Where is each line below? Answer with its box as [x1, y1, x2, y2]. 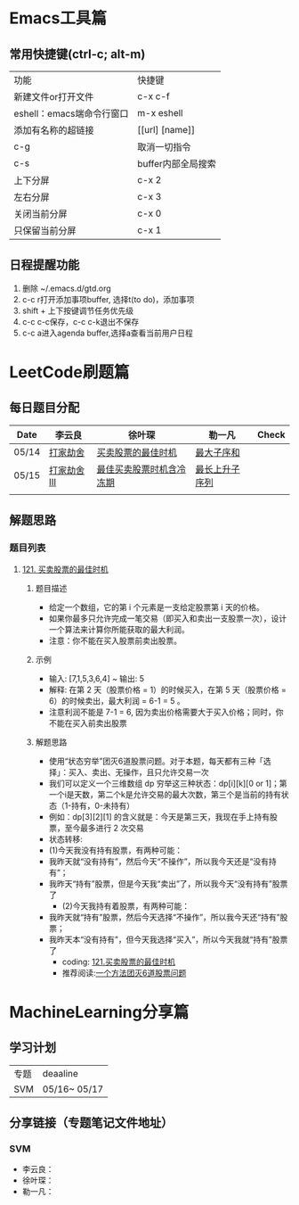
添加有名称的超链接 [13, 124, 95, 136]
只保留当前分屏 [13, 225, 77, 236]
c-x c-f [137, 90, 171, 103]
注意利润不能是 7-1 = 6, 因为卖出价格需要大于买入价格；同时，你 [48, 706, 284, 717]
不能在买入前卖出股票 [48, 717, 127, 728]
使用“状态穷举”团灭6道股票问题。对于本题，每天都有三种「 [48, 755, 264, 766]
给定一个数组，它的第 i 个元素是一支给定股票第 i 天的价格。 [48, 601, 264, 612]
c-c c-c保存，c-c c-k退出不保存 [21, 316, 140, 326]
